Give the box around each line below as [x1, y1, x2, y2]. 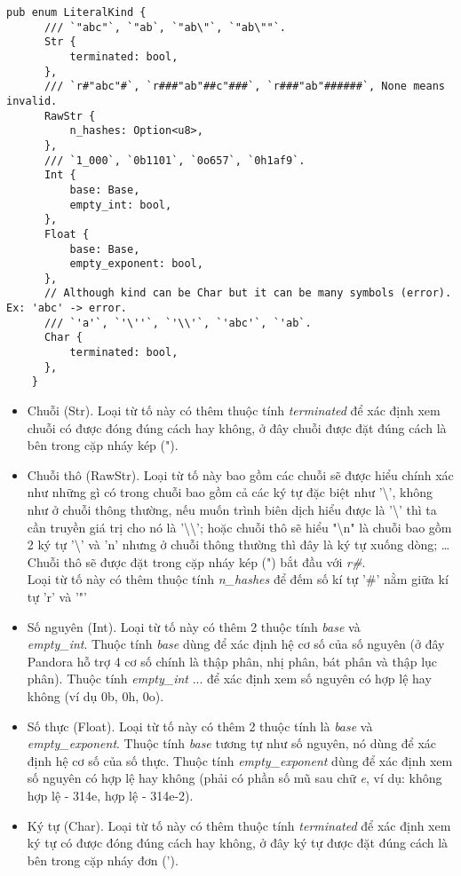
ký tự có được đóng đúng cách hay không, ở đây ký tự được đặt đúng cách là [27, 833, 449, 852]
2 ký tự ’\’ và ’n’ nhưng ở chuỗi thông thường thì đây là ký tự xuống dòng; [27, 535, 438, 554]
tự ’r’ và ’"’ [27, 588, 87, 605]
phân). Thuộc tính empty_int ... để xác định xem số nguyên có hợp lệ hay [27, 669, 432, 688]
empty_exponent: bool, [69, 257, 203, 271]
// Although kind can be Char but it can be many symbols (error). [44, 287, 452, 300]
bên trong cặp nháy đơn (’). [27, 850, 179, 869]
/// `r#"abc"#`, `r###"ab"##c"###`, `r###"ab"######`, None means [44, 80, 445, 93]
